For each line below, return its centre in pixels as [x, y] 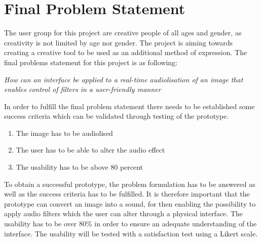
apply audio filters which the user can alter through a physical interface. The [124, 213]
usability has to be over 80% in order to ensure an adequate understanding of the [130, 224]
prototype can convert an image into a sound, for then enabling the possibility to [130, 203]
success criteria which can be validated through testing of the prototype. [117, 116]
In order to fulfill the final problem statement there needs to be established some [129, 106]
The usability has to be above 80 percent [80, 167]
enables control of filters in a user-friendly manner [83, 89]
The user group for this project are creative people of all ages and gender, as [123, 33]
